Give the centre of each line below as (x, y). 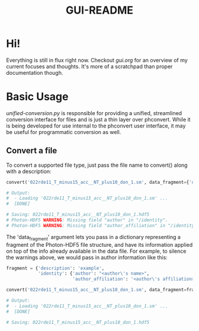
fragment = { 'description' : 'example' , (55, 268)
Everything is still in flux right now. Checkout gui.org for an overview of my (97, 60)
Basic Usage (37, 97)
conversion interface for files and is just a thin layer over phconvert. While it (98, 119)
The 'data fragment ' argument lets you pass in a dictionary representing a (93, 238)
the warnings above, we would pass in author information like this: (87, 257)
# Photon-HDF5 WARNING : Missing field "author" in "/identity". (87, 220)
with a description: (29, 171)
